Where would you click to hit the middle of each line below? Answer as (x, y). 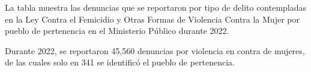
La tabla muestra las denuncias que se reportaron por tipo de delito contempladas (156, 7)
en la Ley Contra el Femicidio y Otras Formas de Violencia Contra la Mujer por (152, 19)
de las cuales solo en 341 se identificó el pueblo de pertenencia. (120, 62)
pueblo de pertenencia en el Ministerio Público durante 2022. (117, 31)
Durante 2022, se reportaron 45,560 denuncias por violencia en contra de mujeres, (155, 50)
